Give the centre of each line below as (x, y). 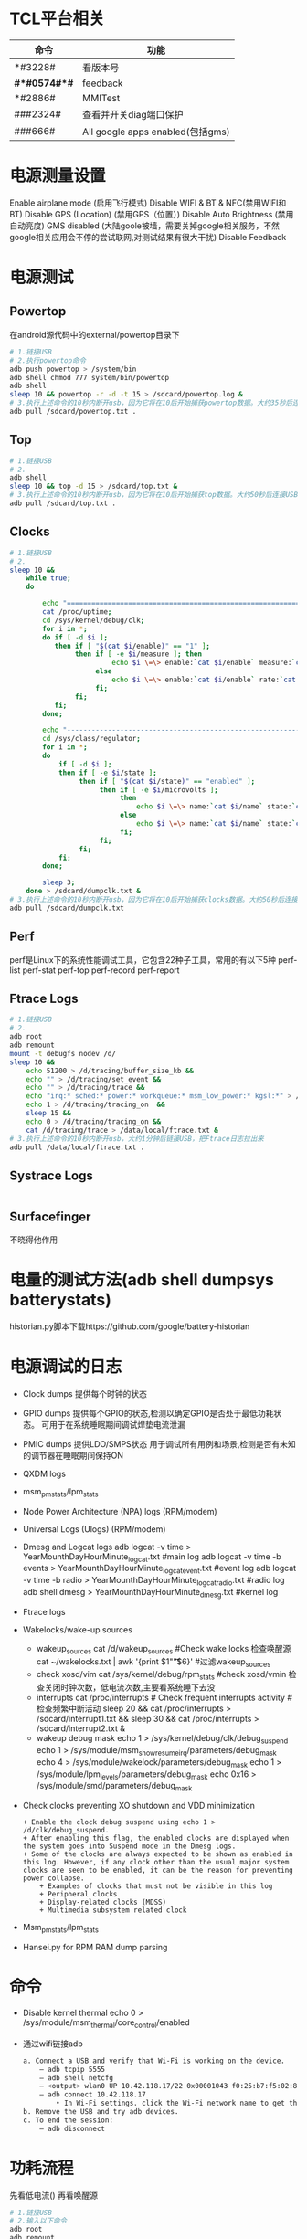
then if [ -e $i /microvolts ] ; (159, 790)
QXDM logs (44, 1473)
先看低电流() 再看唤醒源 (54, 2195)
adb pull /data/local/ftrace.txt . (77, 1147)
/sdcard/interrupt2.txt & (81, 1728)
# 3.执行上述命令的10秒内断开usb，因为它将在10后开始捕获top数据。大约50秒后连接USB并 (157, 495)
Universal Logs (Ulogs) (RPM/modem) (94, 1529)
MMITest (101, 98)
